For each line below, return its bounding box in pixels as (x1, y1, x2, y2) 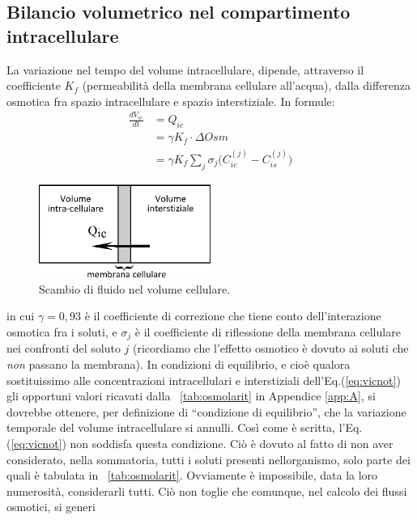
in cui (6, 307, 35, 324)
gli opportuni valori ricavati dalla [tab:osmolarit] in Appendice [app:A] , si (6, 387, 376, 404)
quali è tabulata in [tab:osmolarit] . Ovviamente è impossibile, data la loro (6, 467, 378, 484)
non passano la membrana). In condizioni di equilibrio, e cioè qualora (6, 356, 351, 373)
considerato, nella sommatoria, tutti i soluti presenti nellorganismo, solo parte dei (6, 450, 411, 467)
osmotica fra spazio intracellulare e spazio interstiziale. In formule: (6, 92, 335, 109)
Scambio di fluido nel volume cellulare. (39, 280, 231, 297)
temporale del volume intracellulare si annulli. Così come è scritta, (6, 419, 335, 436)
